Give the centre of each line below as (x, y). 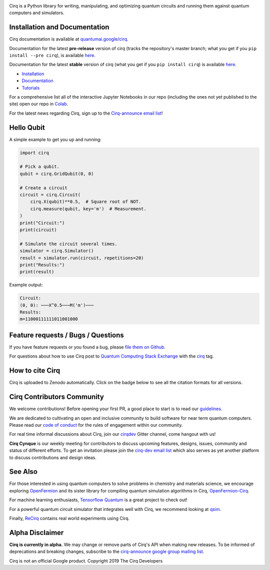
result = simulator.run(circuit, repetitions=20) (82, 258)
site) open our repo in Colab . (39, 104)
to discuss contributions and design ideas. (53, 457)
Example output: (26, 285)
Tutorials (31, 88)
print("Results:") (42, 265)
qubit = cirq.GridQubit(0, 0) (57, 174)
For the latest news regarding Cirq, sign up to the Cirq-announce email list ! (86, 113)
